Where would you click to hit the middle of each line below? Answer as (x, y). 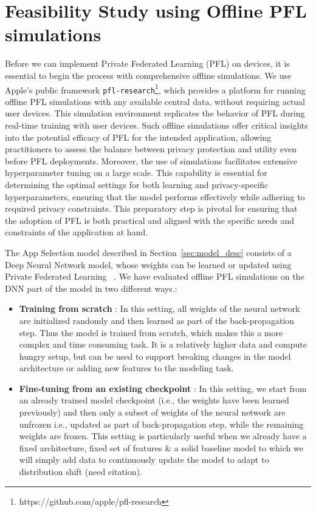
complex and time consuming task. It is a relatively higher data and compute (163, 344)
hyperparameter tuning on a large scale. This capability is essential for (136, 173)
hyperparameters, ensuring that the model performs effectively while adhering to (155, 196)
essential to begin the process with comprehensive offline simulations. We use (148, 75)
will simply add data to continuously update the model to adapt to (144, 460)
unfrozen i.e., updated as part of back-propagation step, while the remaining (161, 424)
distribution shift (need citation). (81, 472)
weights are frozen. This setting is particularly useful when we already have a (163, 436)
